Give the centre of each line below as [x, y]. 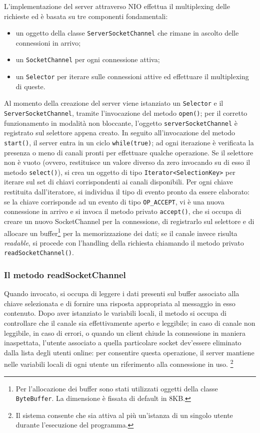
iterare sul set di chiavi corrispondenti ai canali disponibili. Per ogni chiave [118, 182]
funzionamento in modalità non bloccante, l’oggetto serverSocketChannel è [121, 123]
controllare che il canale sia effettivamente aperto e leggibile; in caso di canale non [130, 323]
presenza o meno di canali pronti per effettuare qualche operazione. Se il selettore [129, 152]
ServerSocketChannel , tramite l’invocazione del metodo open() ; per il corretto [126, 113]
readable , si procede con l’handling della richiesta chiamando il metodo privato [124, 242]
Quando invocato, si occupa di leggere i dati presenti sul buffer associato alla [122, 293]
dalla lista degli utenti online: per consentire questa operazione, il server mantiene [129, 352]
